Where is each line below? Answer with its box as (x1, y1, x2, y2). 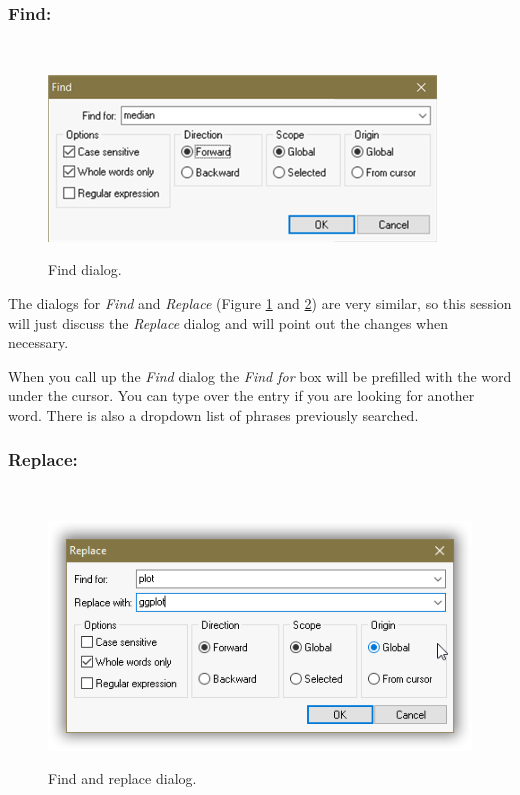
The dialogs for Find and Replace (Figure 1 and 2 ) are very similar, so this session (8, 293, 512, 313)
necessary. (8, 332, 69, 353)
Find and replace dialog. (48, 768, 197, 789)
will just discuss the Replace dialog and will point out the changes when (8, 312, 448, 333)
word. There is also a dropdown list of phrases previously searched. (8, 404, 419, 425)
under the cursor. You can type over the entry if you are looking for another (8, 385, 475, 406)
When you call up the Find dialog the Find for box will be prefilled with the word (8, 365, 512, 386)
